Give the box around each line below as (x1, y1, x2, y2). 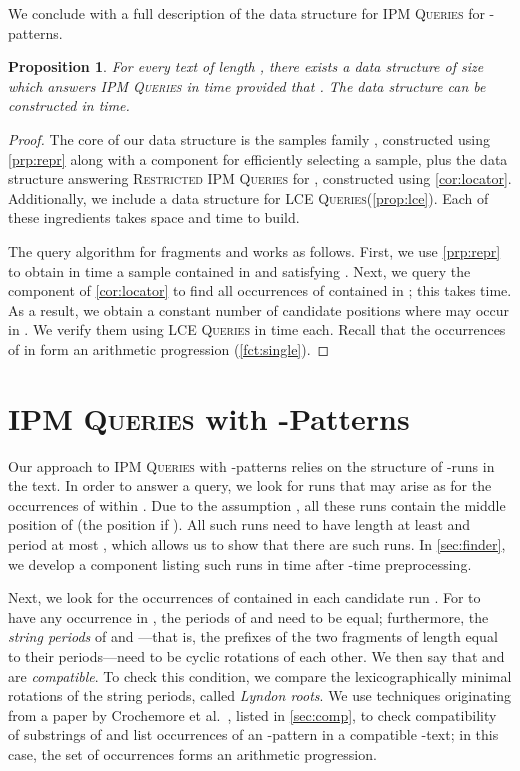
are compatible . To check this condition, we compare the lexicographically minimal (8, 665, 512, 686)
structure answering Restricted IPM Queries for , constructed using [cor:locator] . (8, 168, 512, 189)
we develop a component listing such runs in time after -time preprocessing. (8, 553, 472, 574)
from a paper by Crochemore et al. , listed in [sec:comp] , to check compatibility (8, 704, 497, 725)
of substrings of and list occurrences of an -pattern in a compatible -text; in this (8, 724, 499, 745)
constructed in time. (8, 95, 130, 116)
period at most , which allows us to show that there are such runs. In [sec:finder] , (8, 534, 506, 554)
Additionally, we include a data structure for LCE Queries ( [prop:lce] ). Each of (8, 187, 489, 208)
